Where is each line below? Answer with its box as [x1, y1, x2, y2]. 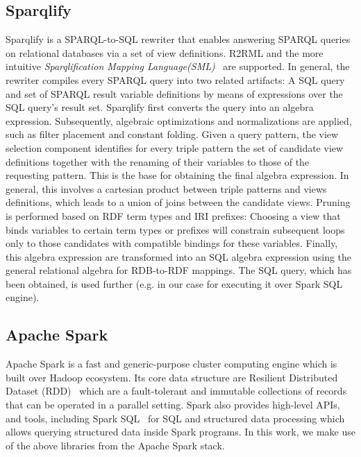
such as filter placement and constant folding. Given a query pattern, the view [6, 127, 339, 141]
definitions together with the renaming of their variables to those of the [6, 154, 310, 169]
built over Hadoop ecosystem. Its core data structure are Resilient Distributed [6, 370, 338, 384]
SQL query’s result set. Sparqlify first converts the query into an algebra [6, 100, 314, 114]
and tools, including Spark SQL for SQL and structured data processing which [6, 411, 345, 425]
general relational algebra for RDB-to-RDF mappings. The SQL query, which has [6, 263, 352, 277]
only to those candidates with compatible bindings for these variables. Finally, [6, 236, 338, 250]
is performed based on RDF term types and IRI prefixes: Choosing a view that [6, 208, 341, 223]
